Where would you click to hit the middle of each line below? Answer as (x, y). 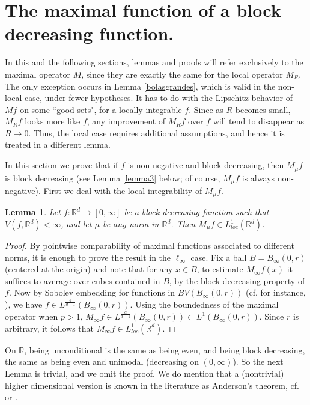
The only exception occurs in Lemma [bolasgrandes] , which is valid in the (140, 86)
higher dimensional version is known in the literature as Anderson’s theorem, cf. (152, 385)
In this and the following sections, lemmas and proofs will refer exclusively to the (154, 62)
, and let (76, 224)
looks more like (53, 121)
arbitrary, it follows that (50, 328)
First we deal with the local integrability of (123, 190)
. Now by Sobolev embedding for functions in (92, 292)
